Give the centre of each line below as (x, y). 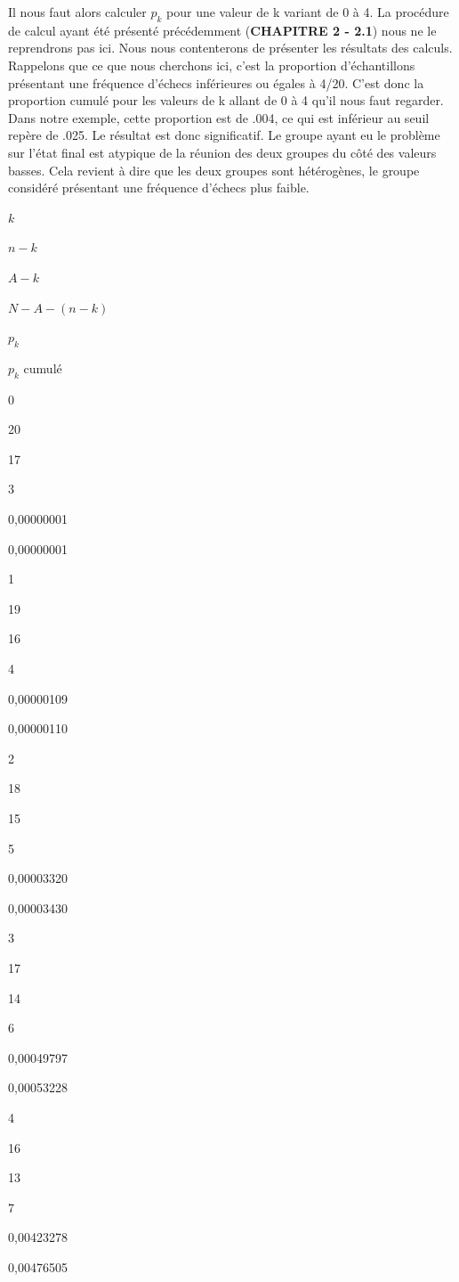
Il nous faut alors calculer (77, 12)
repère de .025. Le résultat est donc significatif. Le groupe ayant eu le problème (224, 135)
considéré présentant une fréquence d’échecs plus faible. (159, 188)
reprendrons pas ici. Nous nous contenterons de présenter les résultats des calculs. (230, 48)
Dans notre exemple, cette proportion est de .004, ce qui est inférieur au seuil (219, 117)
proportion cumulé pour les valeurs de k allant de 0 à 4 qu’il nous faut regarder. (226, 100)
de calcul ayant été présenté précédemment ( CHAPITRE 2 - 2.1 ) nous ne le (222, 30)
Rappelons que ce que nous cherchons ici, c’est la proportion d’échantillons (212, 65)
